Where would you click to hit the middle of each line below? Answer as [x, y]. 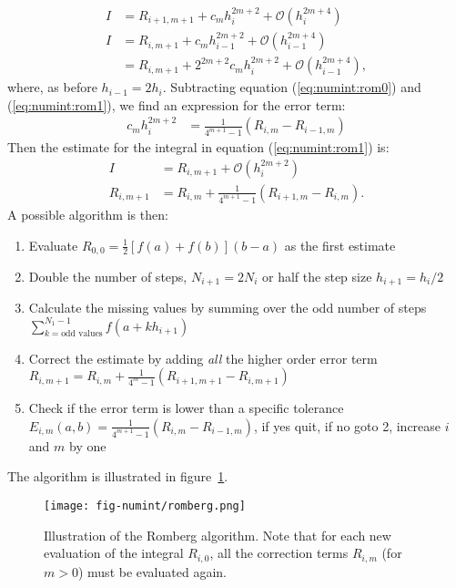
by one [87, 445]
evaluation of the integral [114, 553]
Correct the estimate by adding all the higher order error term [203, 358]
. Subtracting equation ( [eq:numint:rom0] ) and [292, 87]
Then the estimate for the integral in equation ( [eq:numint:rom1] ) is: [198, 147]
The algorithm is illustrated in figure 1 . [118, 476]
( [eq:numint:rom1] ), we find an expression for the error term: [177, 104]
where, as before [52, 87]
